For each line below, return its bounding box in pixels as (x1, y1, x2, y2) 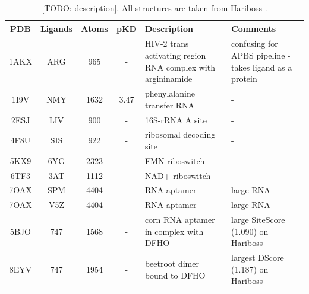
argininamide (144, 72, 193, 85)
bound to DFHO (144, 269, 206, 281)
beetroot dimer (144, 257, 199, 269)
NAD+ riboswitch (144, 169, 211, 181)
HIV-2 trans (144, 37, 189, 50)
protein (231, 72, 257, 85)
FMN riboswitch (144, 154, 205, 167)
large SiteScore (231, 213, 285, 226)
